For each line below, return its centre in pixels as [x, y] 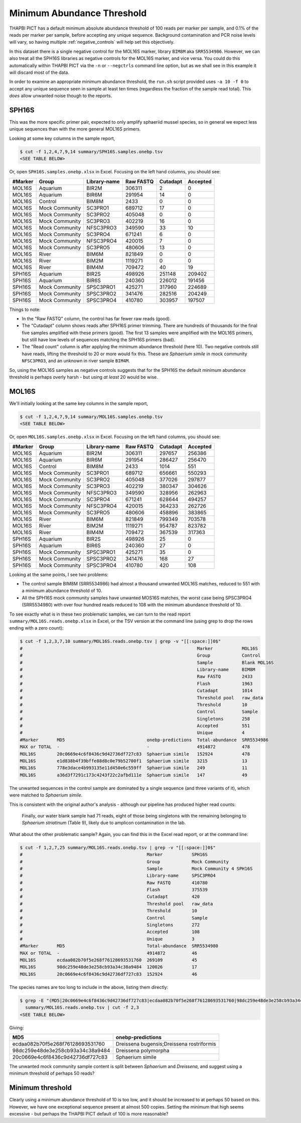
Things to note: [25, 310]
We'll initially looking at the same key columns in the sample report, [79, 403]
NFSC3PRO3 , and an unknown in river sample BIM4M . [76, 361]
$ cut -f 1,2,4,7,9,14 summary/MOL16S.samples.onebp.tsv [91, 417]
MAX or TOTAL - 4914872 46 [109, 953]
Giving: [17, 1028]
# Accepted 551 [135, 726]
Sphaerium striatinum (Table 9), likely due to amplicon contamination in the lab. [104, 823]
